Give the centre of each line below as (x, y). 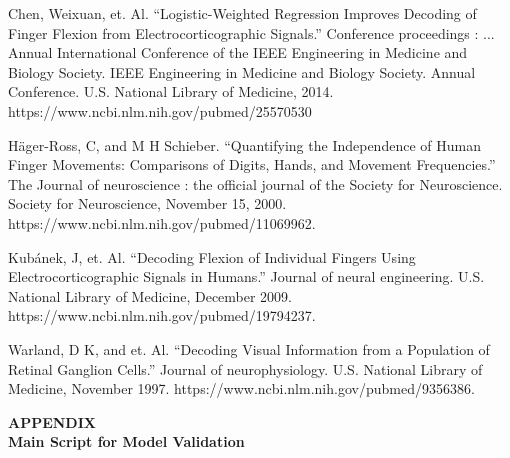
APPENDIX (52, 421)
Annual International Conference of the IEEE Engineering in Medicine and (238, 52)
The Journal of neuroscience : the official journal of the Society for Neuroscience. (255, 183)
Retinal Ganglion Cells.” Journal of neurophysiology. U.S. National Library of (245, 368)
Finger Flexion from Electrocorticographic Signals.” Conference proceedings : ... (251, 32)
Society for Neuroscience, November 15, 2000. (147, 203)
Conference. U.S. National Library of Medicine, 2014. (171, 91)
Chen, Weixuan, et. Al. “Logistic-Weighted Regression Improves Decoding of (242, 13)
